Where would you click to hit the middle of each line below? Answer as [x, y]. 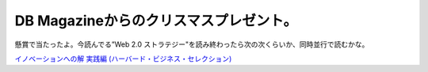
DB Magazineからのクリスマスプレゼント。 [156, 21]
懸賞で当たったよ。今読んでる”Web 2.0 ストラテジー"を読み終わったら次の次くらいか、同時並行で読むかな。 [192, 44]
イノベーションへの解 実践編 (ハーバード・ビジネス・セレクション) [123, 59]
